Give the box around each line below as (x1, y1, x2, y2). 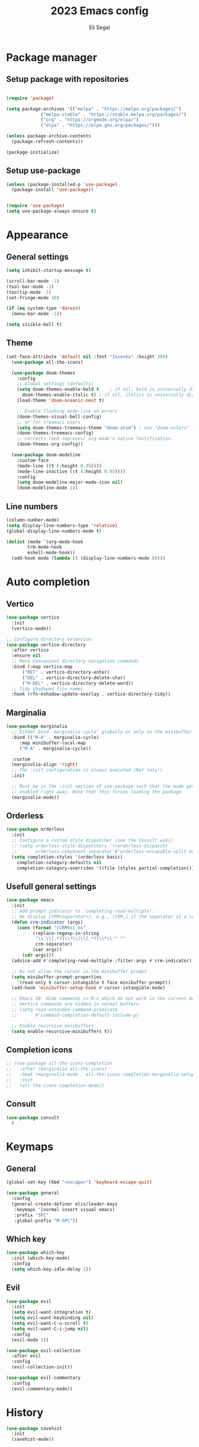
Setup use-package (6, 166, 81, 176)
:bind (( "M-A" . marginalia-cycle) (11, 734, 99, 740)
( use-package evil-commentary (6, 1375, 81, 1381)
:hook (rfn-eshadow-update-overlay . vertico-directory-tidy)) (11, 692, 171, 697)
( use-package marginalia (6, 723, 68, 729)
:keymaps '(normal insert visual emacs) (14, 1206, 115, 1212)
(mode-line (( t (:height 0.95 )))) (17, 463, 102, 469)
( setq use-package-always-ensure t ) (6, 209, 97, 215)
